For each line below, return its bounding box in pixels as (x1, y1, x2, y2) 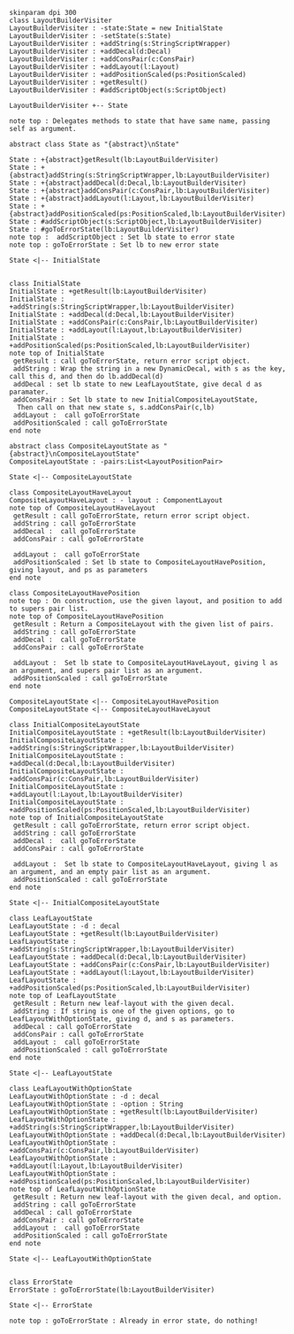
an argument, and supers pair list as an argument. (9, 666, 203, 675)
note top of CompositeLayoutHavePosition (9, 612, 164, 621)
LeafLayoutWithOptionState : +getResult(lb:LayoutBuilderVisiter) (9, 1108, 259, 1116)
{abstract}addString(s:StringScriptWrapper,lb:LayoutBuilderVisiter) (9, 171, 271, 180)
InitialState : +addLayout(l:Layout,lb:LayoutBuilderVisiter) (9, 326, 243, 334)
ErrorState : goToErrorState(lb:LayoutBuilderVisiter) (9, 1285, 215, 1294)
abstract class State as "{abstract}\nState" (9, 140, 179, 149)
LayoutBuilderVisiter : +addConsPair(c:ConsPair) (9, 55, 196, 64)
